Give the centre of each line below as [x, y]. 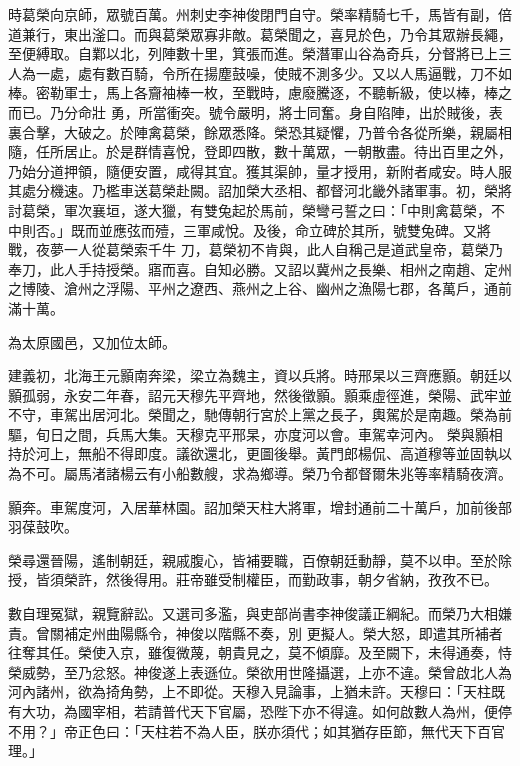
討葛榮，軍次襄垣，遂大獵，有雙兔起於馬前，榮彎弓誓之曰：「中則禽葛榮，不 [256, 209]
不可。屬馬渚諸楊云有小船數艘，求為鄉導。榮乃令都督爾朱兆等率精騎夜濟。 [266, 473]
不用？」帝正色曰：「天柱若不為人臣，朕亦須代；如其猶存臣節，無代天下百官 [256, 730]
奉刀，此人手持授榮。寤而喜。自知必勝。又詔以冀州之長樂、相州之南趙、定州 [260, 268]
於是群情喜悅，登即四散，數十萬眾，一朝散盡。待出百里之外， [308, 151]
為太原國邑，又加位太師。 [92, 341]
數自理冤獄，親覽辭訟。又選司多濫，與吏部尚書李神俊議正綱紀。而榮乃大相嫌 [260, 613]
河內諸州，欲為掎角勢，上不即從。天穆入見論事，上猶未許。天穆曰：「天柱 [249, 691]
